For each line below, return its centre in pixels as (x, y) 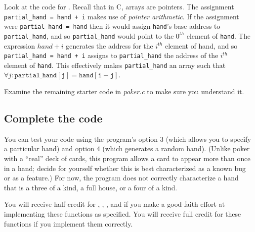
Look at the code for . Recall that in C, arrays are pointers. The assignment (119, 6)
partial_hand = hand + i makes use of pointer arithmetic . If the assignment (122, 16)
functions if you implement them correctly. (68, 223)
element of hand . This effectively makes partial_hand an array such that (115, 65)
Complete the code (53, 118)
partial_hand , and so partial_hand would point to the (89, 35)
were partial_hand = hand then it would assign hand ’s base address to (112, 26)
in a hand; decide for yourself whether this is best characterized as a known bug (125, 168)
